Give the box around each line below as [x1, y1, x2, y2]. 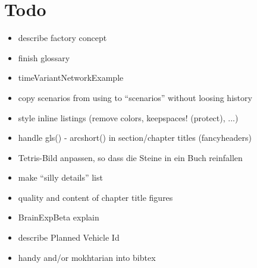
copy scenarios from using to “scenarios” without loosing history [18, 91, 252, 103]
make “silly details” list [18, 171, 103, 184]
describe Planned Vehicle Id [18, 231, 120, 244]
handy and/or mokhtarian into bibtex [18, 251, 156, 263]
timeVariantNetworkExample [18, 71, 124, 84]
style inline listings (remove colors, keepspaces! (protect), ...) [18, 111, 239, 124]
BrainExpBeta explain [18, 211, 99, 223]
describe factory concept [18, 31, 107, 44]
